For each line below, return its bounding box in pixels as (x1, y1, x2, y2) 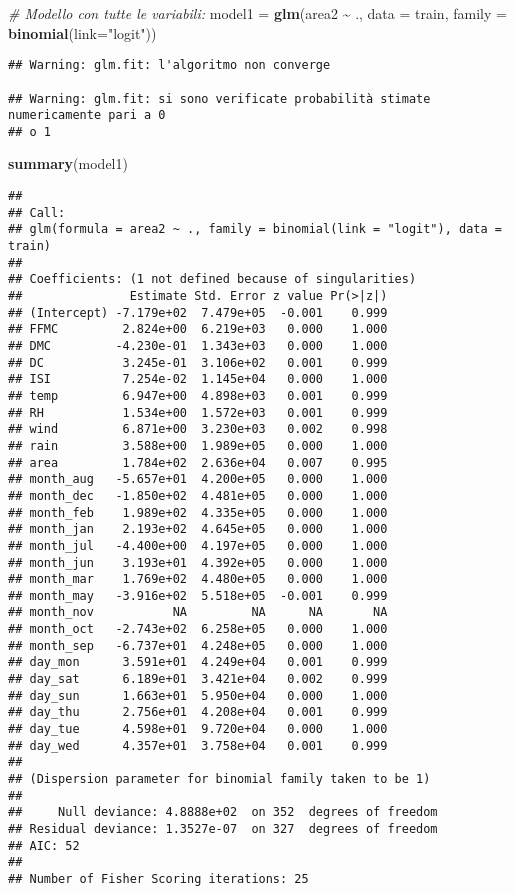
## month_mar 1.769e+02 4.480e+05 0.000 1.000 (8, 572, 388, 587)
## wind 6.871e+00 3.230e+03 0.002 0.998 (8, 422, 388, 437)
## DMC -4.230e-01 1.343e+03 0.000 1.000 (8, 338, 388, 353)
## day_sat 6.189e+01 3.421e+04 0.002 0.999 (8, 672, 388, 687)
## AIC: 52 (8, 838, 80, 853)
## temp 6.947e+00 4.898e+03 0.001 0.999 (8, 388, 388, 403)
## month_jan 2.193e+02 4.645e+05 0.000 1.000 (8, 522, 388, 537)
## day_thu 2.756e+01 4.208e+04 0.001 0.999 (8, 705, 388, 720)
